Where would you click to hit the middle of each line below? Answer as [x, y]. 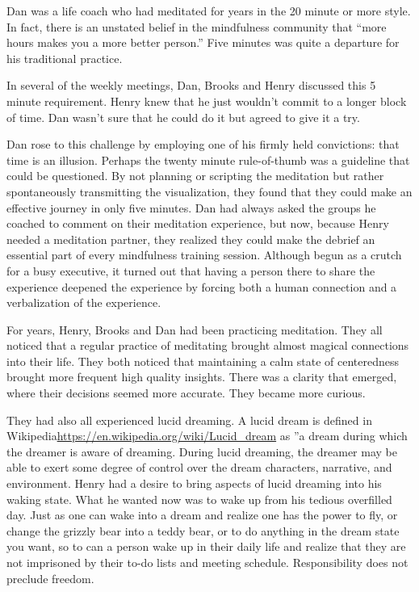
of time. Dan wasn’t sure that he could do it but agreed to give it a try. [183, 117]
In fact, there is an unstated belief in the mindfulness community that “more [197, 26]
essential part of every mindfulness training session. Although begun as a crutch [204, 255]
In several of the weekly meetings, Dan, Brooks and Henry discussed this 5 [191, 85]
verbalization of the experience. [84, 302]
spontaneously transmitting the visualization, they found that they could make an [209, 191]
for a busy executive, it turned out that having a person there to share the [191, 270]
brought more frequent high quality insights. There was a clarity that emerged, [202, 377]
